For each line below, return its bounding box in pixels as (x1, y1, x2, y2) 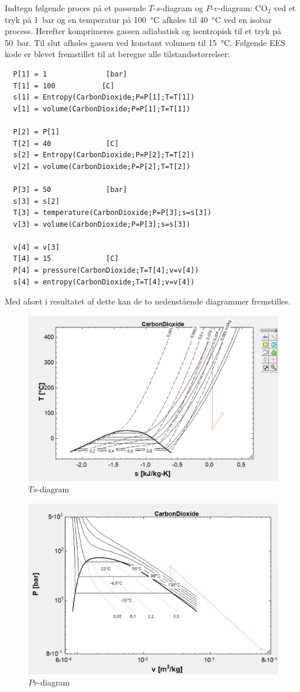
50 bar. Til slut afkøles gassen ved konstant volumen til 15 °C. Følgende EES (5, 36, 286, 48)
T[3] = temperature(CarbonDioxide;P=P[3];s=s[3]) (13, 208, 212, 217)
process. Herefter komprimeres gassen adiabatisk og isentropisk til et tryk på (5, 25, 282, 37)
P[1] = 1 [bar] (13, 69, 127, 78)
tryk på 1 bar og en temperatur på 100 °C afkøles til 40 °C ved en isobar (5, 13, 272, 25)
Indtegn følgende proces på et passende (5, 2, 146, 14)
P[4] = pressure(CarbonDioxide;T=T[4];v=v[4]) (13, 266, 199, 275)
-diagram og (160, 2, 203, 14)
